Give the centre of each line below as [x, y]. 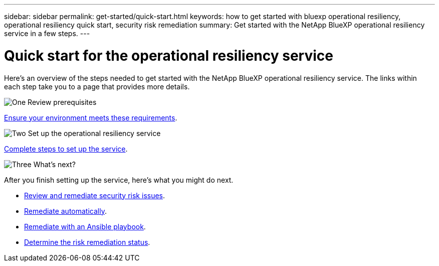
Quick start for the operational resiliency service [169, 55]
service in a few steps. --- [47, 33]
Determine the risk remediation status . [87, 242]
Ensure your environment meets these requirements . [91, 117]
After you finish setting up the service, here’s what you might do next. [119, 180]
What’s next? [54, 164]
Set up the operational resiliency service [94, 133]
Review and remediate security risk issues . [95, 195]
